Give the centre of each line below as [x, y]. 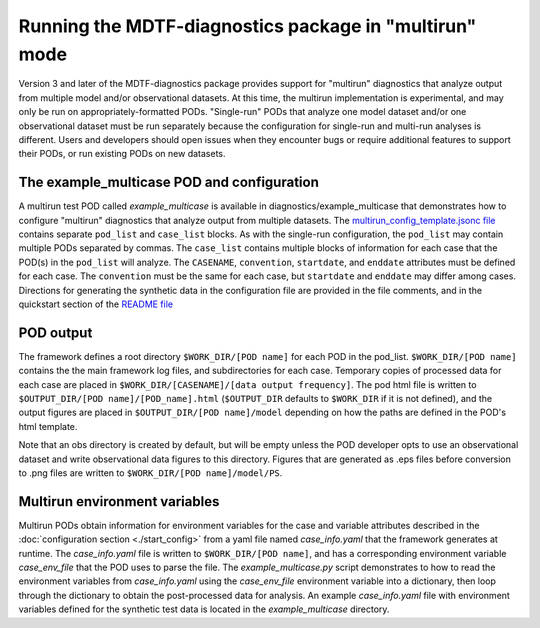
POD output [55, 332]
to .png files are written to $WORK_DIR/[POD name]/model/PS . [150, 472]
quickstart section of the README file [96, 304]
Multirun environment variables [119, 501]
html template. [48, 426]
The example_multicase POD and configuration [168, 182]
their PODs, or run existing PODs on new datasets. [122, 154]
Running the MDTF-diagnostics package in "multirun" [247, 26]
